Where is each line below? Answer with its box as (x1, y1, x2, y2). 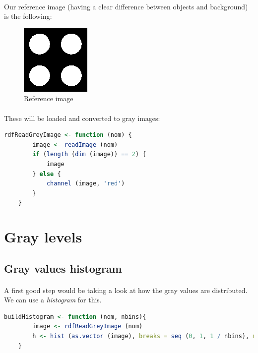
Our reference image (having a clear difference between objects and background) (4, 1, 248, 11)
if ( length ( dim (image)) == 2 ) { (32, 151, 146, 158)
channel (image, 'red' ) (46, 180, 125, 187)
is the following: (4, 11, 52, 21)
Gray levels (4, 227, 82, 247)
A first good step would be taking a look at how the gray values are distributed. (4, 285, 248, 295)
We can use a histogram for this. (4, 294, 102, 305)
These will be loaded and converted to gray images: (4, 113, 160, 123)
